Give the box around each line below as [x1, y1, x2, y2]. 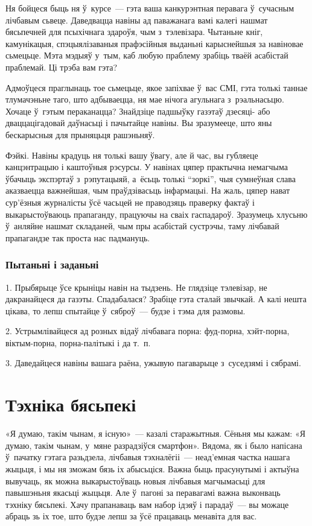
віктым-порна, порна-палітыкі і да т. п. [5, 336, 151, 349]
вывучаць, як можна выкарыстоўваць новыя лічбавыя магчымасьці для [5, 474, 266, 487]
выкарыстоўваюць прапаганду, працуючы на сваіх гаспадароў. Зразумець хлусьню [5, 208, 308, 220]
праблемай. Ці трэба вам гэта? [5, 60, 118, 73]
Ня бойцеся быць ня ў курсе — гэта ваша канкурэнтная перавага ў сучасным [5, 2, 294, 14]
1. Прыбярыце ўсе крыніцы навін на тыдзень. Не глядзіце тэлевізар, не [5, 280, 267, 293]
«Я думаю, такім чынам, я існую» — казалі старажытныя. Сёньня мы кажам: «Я [5, 427, 306, 440]
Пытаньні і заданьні [5, 257, 99, 272]
